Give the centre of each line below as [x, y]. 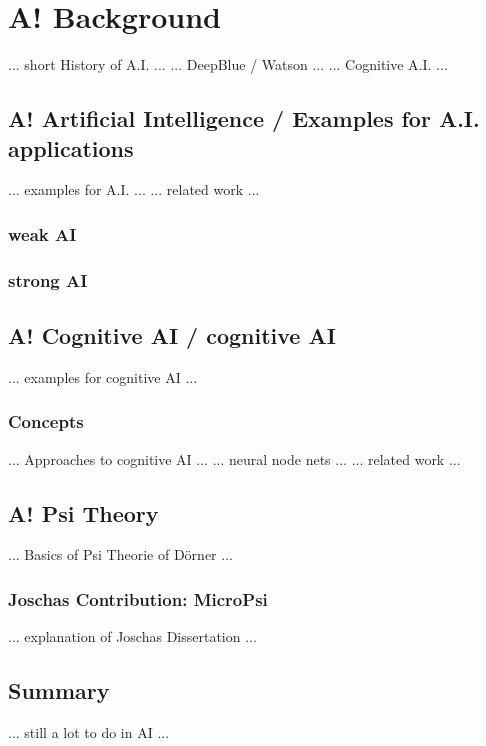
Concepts [46, 421]
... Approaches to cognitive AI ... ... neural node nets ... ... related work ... [234, 458]
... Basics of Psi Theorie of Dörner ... [120, 554]
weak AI [42, 233]
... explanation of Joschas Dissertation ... [132, 636]
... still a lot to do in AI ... [89, 732]
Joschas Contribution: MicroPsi [138, 598]
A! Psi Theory [83, 512]
